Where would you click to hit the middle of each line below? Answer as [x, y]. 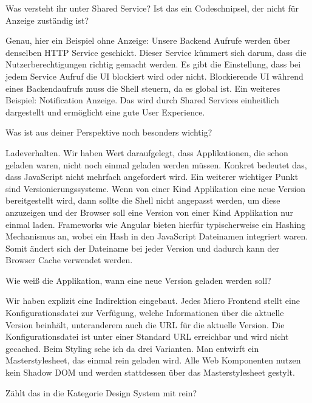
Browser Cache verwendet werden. [69, 260]
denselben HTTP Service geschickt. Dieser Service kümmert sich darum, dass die [156, 52]
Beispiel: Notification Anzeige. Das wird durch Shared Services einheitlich [142, 100]
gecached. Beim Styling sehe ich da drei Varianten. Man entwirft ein [132, 348]
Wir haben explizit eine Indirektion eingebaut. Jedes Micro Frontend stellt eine [153, 301]
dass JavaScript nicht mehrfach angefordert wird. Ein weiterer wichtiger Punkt [152, 177]
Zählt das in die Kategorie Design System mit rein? [101, 392]
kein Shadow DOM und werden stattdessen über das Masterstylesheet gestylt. [150, 372]
